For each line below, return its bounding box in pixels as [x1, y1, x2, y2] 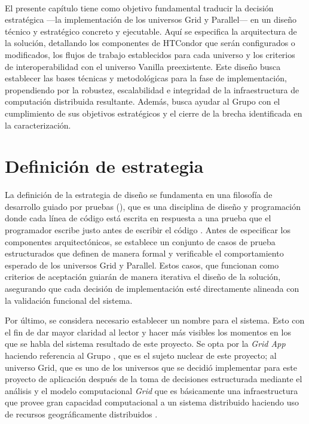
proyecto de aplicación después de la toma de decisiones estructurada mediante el [5, 373, 302, 385]
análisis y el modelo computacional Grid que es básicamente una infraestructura [5, 384, 298, 396]
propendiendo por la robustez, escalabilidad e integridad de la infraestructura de [5, 83, 299, 96]
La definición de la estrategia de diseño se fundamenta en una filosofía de [5, 188, 273, 201]
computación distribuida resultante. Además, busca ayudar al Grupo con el [5, 95, 280, 108]
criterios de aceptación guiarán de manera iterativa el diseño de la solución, [5, 270, 281, 283]
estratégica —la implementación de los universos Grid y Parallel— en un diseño [5, 13, 297, 26]
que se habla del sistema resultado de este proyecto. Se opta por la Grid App [5, 337, 286, 350]
